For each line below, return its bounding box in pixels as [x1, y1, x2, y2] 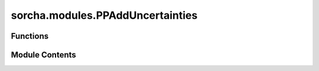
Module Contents [11, 50, 76, 60]
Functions [11, 31, 49, 41]
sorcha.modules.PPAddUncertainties [11, 9, 198, 22]
